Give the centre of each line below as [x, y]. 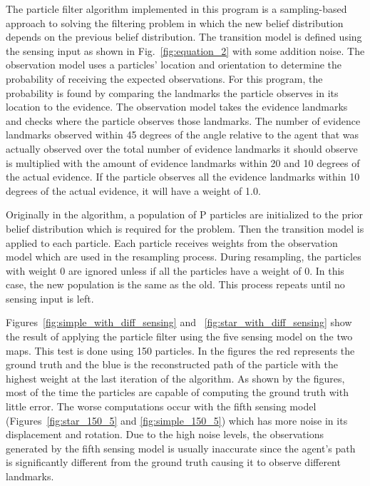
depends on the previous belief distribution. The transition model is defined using [184, 37]
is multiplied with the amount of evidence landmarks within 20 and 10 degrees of [183, 162]
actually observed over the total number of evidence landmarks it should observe [182, 148]
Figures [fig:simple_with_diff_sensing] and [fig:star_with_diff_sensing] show [179, 322]
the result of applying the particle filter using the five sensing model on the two [179, 336]
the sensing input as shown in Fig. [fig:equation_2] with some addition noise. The [185, 50]
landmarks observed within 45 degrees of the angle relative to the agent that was [183, 135]
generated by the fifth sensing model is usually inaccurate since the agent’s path [181, 448]
